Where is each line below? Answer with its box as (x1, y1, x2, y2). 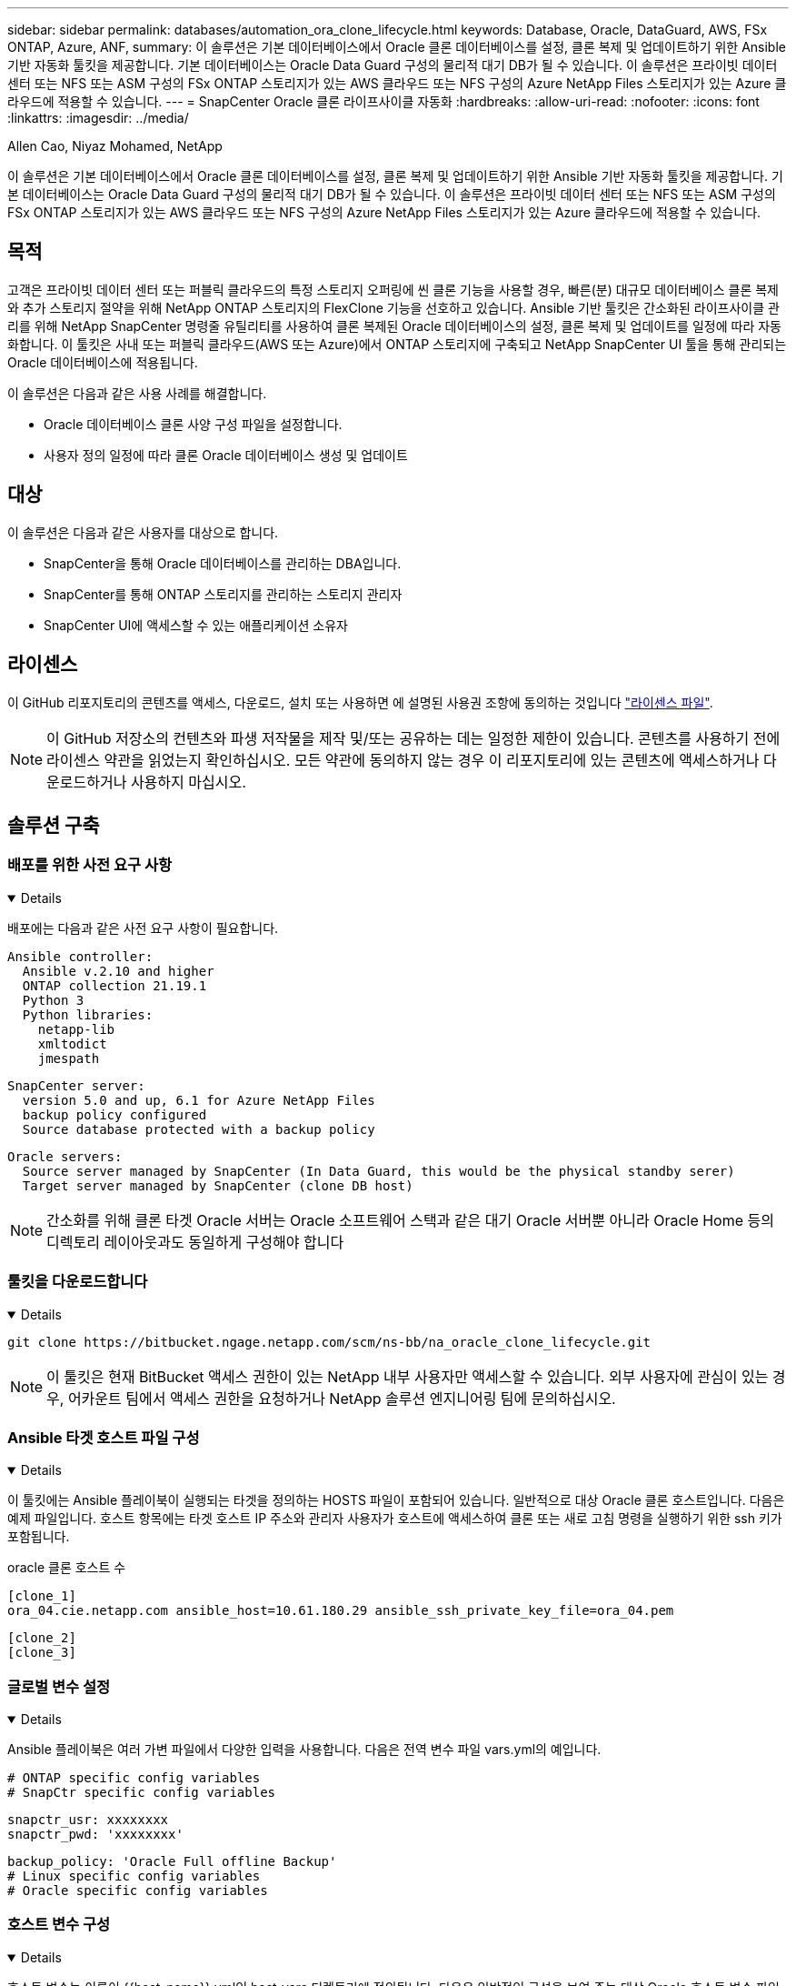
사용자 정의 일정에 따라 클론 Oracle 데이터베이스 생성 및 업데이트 (44, 446, 408, 463)
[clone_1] (7, 1589, 76, 1604)
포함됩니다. (7, 1529, 70, 1545)
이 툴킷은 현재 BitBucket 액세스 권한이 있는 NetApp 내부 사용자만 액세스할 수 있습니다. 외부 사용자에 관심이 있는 (46, 1367, 769, 1386)
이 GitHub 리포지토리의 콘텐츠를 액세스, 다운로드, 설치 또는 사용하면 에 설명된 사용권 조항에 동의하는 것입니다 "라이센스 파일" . (7, 694, 713, 710)
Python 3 (22, 992, 85, 1008)
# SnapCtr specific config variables (7, 1785, 276, 1800)
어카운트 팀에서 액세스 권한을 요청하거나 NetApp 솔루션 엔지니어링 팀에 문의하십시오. (67, 1389, 616, 1408)
